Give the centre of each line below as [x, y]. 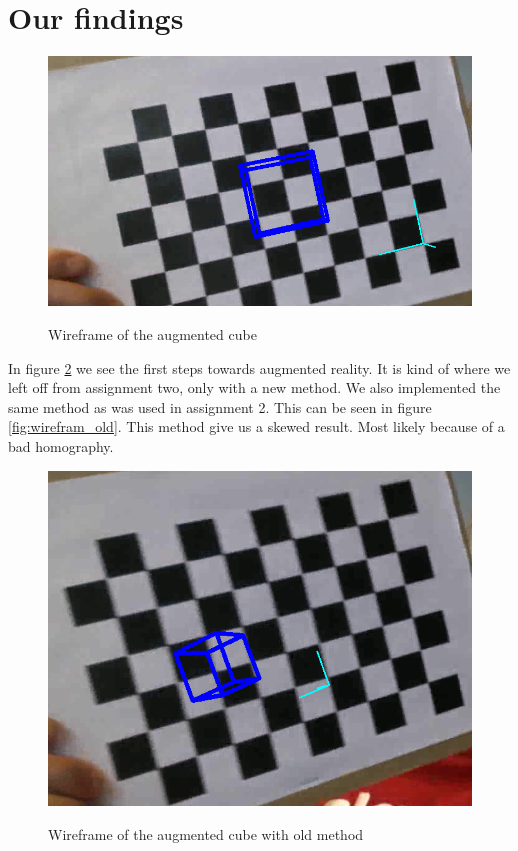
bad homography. [61, 445]
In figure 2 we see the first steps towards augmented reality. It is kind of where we [259, 367]
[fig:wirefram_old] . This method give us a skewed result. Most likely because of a [256, 426]
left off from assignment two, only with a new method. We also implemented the [254, 387]
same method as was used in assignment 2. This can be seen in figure [220, 406]
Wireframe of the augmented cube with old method [206, 833]
